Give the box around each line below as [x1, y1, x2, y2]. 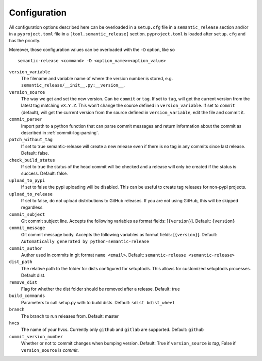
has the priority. [9, 38, 41, 44]
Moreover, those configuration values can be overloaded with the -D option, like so [9, 47, 175, 52]
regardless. [21, 204, 44, 211]
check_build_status [9, 157, 55, 163]
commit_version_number [9, 334, 63, 339]
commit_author [9, 246, 43, 251]
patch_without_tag [9, 137, 53, 143]
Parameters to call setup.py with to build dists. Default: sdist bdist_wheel [21, 299, 175, 305]
